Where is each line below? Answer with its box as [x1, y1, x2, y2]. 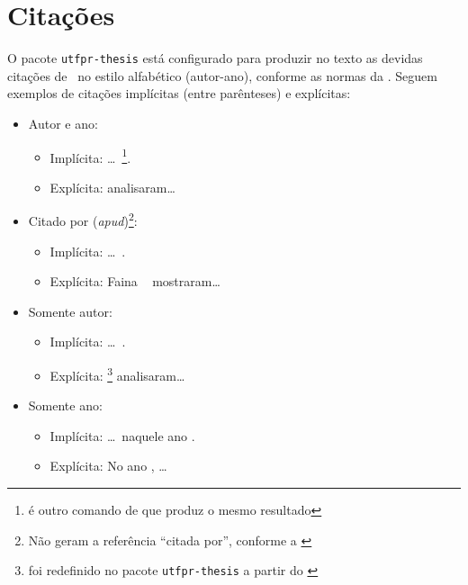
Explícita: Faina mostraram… [49, 272, 220, 291]
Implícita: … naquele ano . [49, 426, 195, 445]
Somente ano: [28, 396, 103, 415]
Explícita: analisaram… [49, 177, 175, 196]
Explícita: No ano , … [49, 456, 167, 475]
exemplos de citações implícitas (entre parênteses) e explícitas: [7, 84, 351, 103]
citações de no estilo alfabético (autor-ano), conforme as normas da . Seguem [7, 66, 437, 85]
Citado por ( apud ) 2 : [28, 209, 138, 230]
